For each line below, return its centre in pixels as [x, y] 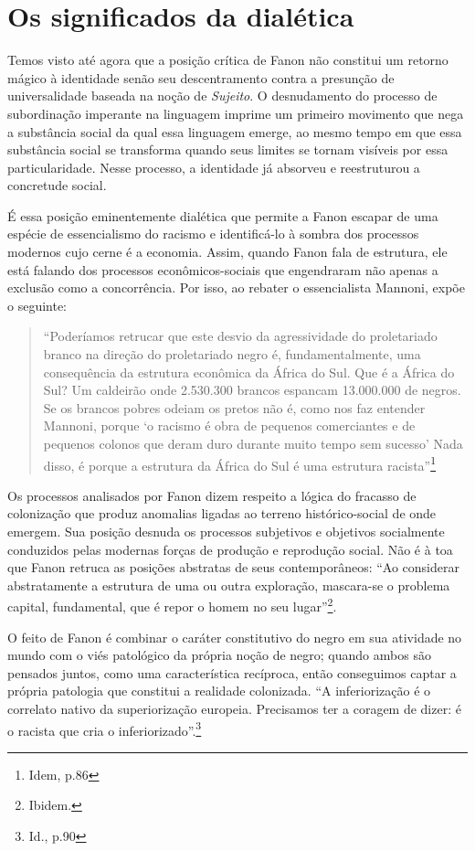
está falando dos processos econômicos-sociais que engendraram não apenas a [223, 269]
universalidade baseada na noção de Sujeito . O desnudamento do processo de [222, 96]
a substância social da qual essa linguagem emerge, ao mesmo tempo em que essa [235, 131]
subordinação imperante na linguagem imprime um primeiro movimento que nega [236, 113]
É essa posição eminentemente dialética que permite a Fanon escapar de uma [223, 215]
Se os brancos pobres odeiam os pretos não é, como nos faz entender [234, 407]
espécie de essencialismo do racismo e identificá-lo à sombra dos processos [213, 234]
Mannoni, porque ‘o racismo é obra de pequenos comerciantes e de [229, 425]
